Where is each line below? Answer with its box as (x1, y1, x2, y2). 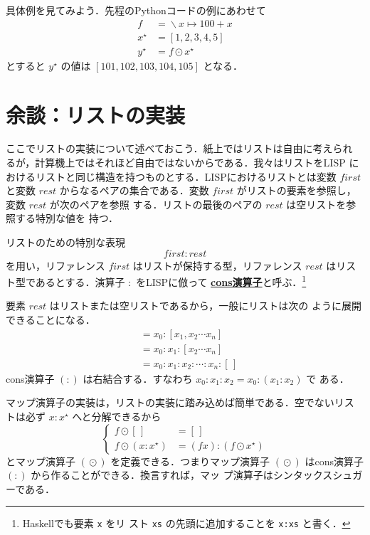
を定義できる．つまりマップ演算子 (110, 453, 270, 468)
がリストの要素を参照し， (236, 183, 356, 198)
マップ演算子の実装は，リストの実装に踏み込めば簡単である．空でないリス (6, 395, 354, 410)
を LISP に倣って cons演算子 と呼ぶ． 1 (136, 272, 307, 289)
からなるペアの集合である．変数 (59, 183, 209, 198)
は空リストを (286, 196, 347, 211)
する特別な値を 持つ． (15, 211, 118, 226)
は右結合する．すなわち (83, 371, 193, 386)
